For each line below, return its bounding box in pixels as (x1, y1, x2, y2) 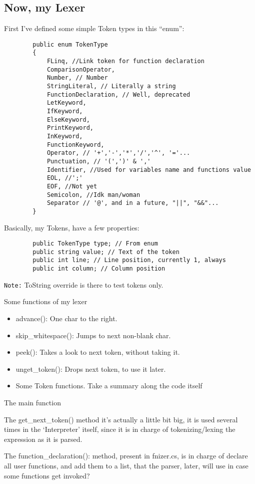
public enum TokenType (32, 41, 108, 48)
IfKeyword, (46, 108, 83, 115)
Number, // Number (46, 74, 108, 82)
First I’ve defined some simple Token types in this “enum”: (4, 23, 184, 34)
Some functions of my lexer (4, 296, 87, 307)
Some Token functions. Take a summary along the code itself (15, 380, 202, 391)
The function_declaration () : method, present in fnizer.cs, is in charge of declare (4, 450, 248, 461)
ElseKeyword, (46, 116, 90, 123)
